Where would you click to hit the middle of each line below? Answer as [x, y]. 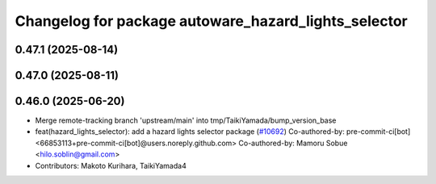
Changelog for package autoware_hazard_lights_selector [211, 21]
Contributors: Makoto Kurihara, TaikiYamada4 [111, 165]
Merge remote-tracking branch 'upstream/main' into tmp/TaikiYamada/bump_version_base [186, 120]
